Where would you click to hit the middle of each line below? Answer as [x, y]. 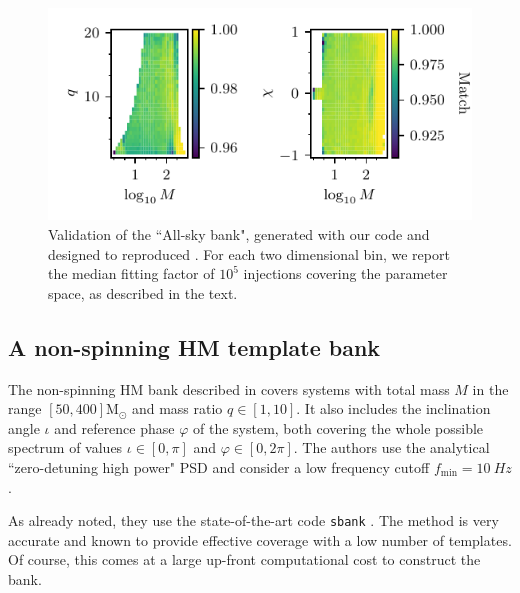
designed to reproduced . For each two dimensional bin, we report [249, 253]
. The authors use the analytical [391, 447]
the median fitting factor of [131, 273]
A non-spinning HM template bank [194, 346]
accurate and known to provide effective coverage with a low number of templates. [260, 539]
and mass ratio [177, 408]
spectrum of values [65, 447]
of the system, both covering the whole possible [338, 427]
